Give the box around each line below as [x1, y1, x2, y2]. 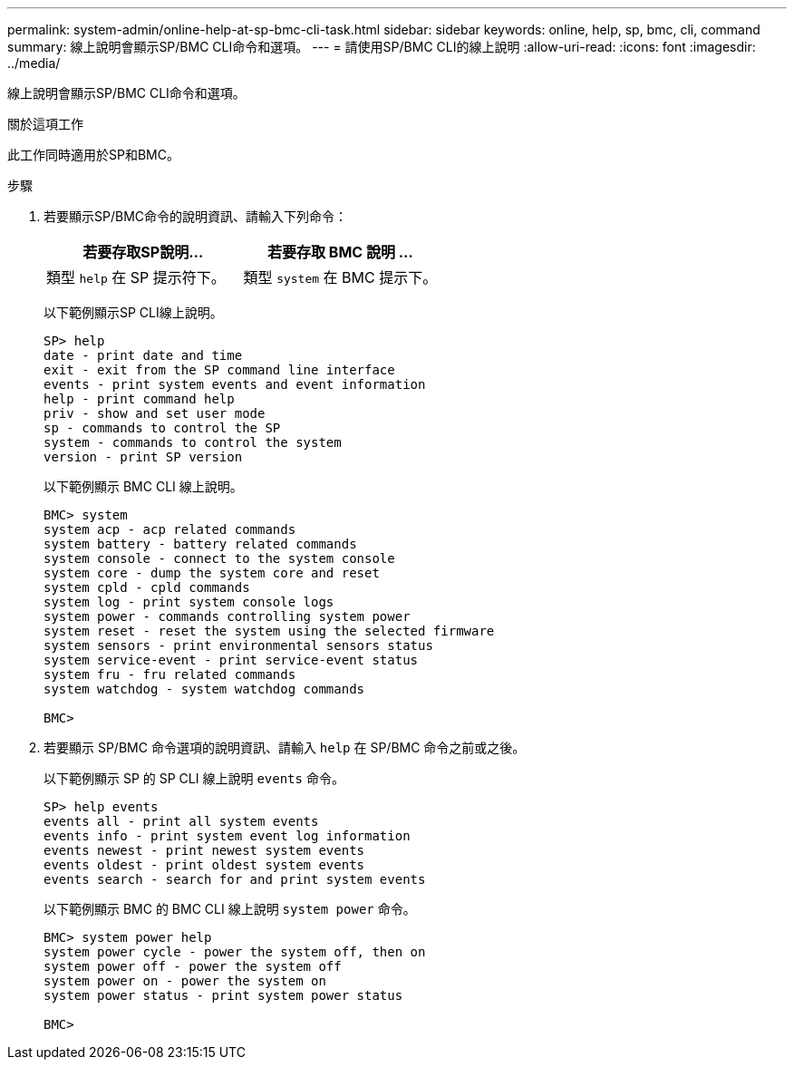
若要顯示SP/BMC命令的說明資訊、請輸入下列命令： [44, 209, 348, 224]
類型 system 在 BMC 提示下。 [243, 268, 438, 286]
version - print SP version [44, 450, 243, 464]
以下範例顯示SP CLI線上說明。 [44, 305, 223, 320]
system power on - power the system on [44, 974, 326, 988]
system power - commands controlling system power [44, 609, 411, 624]
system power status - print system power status [44, 988, 403, 1003]
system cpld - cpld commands [44, 580, 250, 595]
